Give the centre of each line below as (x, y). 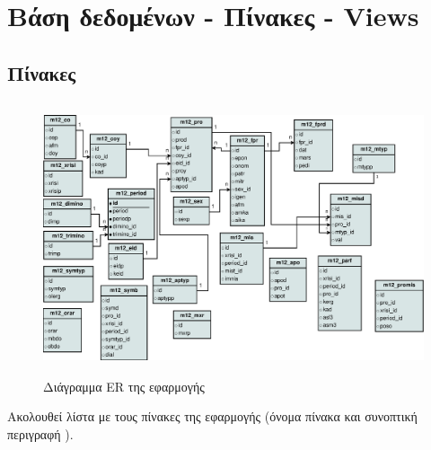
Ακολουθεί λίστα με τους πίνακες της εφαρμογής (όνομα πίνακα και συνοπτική (212, 416)
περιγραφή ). (40, 433)
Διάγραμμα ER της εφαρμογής (124, 386)
